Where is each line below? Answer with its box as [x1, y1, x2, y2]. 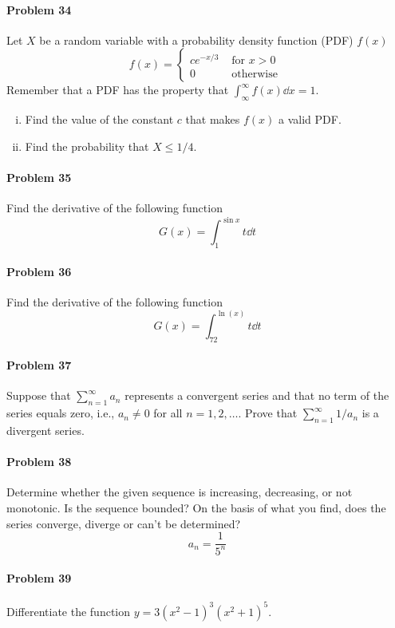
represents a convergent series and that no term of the [124, 387, 389, 404]
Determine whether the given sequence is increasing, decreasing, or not [6, 484, 353, 500]
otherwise [231, 68, 278, 80]
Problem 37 [6, 357, 72, 373]
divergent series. [6, 422, 85, 439]
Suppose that [6, 387, 71, 404]
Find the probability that [25, 137, 149, 154]
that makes [185, 111, 240, 128]
